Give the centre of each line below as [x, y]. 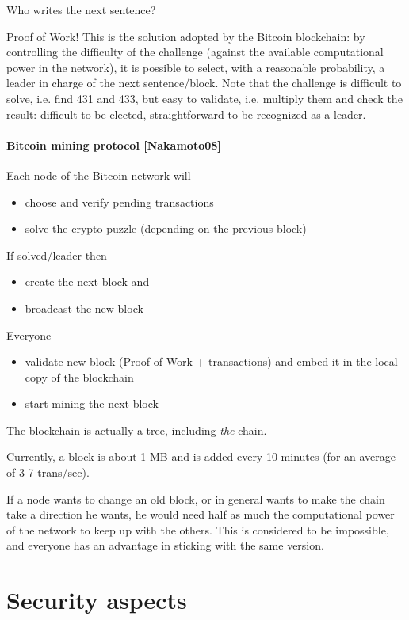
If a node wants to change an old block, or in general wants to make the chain [196, 498]
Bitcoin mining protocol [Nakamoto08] [114, 145]
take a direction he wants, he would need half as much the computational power [201, 514]
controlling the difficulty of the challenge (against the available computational [195, 52]
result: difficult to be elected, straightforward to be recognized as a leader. [186, 114]
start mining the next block [92, 403]
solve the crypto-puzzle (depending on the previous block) [166, 228]
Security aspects [97, 600]
